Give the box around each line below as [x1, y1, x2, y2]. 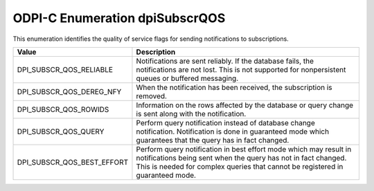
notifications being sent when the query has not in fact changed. [136, 153, 347, 163]
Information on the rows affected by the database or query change [136, 100, 353, 110]
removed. [136, 91, 168, 100]
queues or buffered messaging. [136, 73, 239, 83]
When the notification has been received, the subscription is [136, 82, 332, 92]
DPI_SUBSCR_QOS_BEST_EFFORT [17, 157, 129, 167]
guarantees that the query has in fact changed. [136, 135, 290, 145]
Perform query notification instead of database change [136, 118, 315, 127]
